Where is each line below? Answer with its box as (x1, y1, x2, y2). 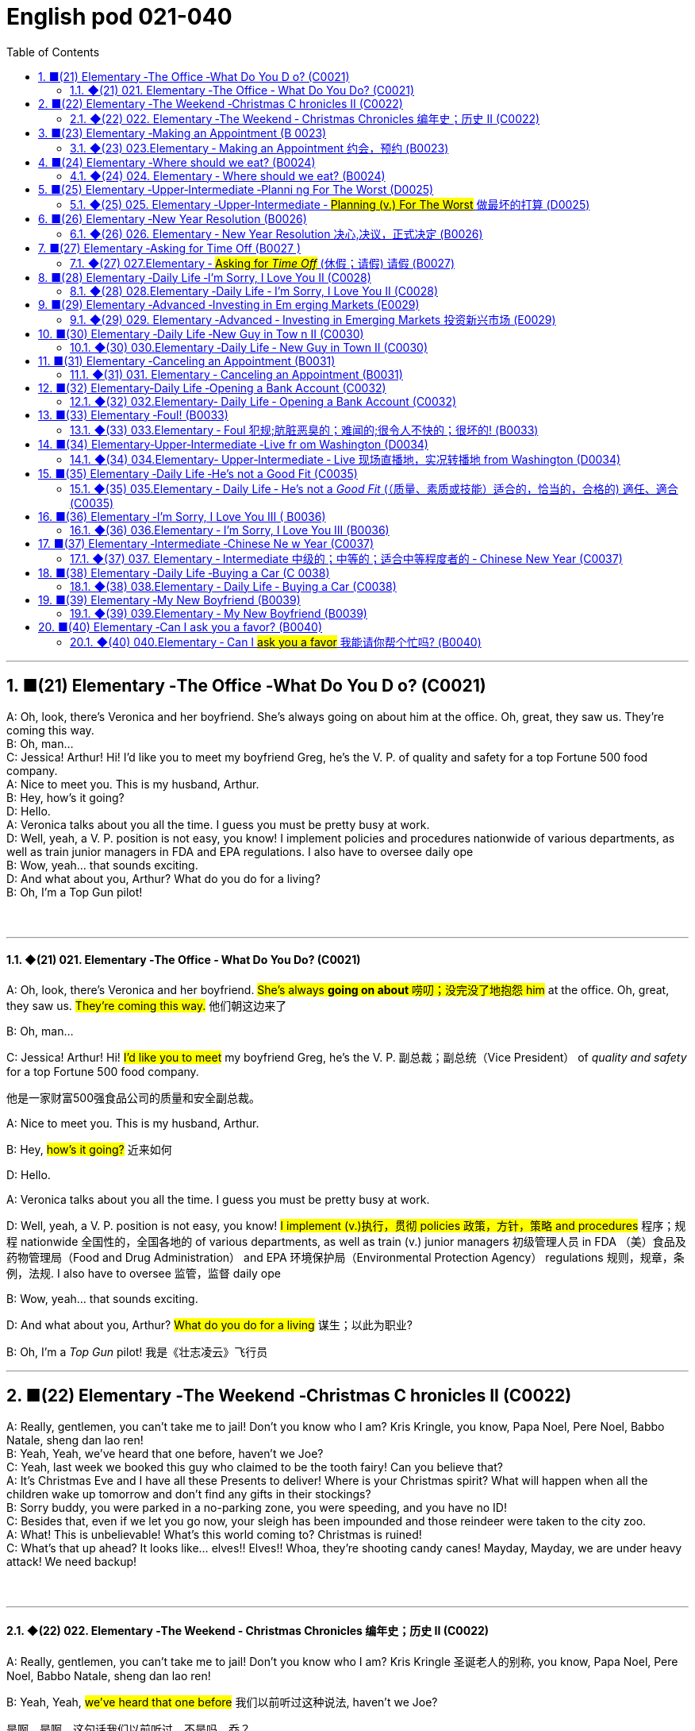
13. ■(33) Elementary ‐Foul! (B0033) (38, 407, 228, 422)
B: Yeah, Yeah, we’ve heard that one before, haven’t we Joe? (6, 1446, 324, 1460)
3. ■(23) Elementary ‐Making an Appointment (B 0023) (38, 125, 327, 140)
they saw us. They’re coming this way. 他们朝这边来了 (6, 998, 287, 1012)
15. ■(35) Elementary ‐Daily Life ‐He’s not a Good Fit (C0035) (38, 466, 358, 480)
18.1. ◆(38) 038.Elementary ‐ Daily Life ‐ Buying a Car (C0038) (70, 579, 397, 593)
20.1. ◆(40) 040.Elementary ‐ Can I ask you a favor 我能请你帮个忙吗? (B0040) (70, 634, 482, 649)
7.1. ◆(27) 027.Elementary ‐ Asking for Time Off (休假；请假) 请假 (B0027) (70, 256, 455, 270)
